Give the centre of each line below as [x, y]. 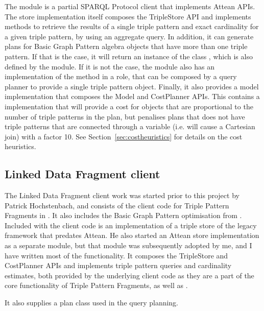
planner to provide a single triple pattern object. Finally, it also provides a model [132, 86]
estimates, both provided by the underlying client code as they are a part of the [129, 275]
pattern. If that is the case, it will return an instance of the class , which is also [129, 56]
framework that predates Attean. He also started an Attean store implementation [132, 235]
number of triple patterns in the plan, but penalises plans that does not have [125, 116]
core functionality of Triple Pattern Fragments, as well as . [96, 285]
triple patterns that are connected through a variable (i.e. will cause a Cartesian [130, 126]
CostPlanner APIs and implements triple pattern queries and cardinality [118, 265]
